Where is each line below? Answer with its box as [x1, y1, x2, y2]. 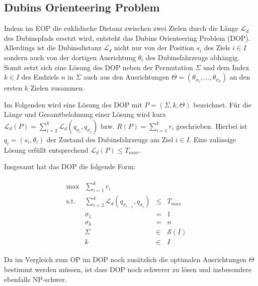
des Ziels [204, 42, 230, 53]
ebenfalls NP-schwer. [4, 274, 67, 284]
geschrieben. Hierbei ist [176, 120, 248, 131]
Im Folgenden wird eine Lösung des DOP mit [4, 99, 142, 109]
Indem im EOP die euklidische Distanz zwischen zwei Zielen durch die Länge [4, 23, 239, 33]
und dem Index [203, 62, 250, 72]
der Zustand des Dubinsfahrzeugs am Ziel [46, 134, 173, 144]
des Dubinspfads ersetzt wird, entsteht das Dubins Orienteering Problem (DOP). [4, 32, 251, 43]
